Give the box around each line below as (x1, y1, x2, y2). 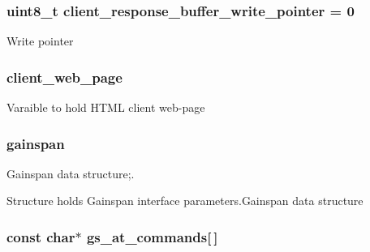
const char (6, 226, 75, 246)
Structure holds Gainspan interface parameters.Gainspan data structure (6, 192, 364, 209)
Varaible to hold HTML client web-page (6, 99, 205, 116)
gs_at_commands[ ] (86, 226, 218, 246)
